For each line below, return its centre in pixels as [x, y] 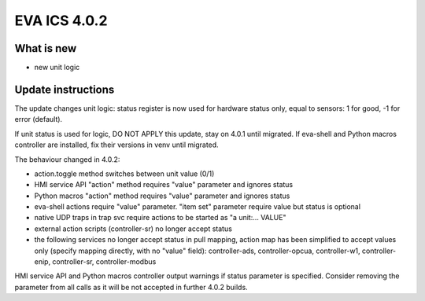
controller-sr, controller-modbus [104, 262]
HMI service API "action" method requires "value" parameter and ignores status [164, 185]
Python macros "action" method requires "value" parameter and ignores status [162, 196]
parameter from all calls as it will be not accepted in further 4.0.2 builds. [131, 287]
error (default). [39, 119]
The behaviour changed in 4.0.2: [67, 159]
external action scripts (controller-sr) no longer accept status [133, 229]
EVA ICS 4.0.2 [61, 20]
